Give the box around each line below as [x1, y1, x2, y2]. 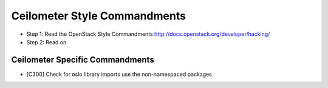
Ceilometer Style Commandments [11, 9, 186, 22]
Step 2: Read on [26, 38, 67, 46]
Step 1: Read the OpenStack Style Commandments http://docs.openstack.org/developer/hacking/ [26, 30, 270, 38]
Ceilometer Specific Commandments [11, 55, 154, 65]
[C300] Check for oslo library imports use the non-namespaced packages [26, 70, 213, 78]
